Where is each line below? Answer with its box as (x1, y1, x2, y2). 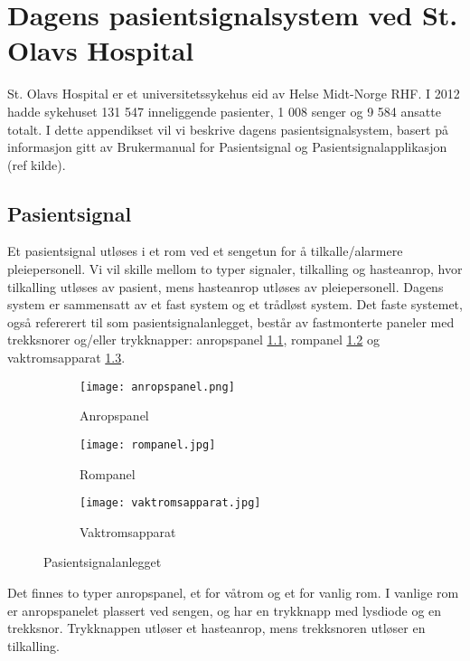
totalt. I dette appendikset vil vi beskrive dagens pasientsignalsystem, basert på (7, 119, 448, 138)
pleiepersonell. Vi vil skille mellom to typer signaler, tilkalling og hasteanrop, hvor (7, 260, 463, 279)
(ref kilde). (7, 155, 66, 174)
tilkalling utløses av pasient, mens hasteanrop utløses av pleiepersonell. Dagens (7, 277, 444, 296)
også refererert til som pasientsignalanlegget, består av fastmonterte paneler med (7, 312, 455, 331)
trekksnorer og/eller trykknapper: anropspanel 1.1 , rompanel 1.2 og (7, 330, 381, 349)
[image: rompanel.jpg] (80, 438, 216, 451)
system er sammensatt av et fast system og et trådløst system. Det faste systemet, (7, 295, 463, 314)
